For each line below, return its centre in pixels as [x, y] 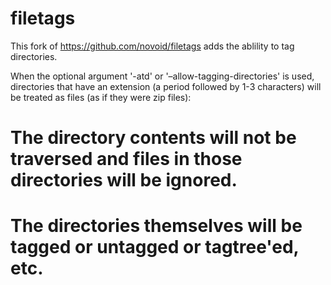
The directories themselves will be [156, 226]
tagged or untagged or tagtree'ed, [155, 247]
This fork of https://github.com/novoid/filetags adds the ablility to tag [152, 46]
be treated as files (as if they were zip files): [101, 97]
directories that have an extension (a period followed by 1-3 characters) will [166, 86]
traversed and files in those [126, 159]
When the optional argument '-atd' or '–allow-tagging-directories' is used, [162, 76]
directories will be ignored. [124, 180]
